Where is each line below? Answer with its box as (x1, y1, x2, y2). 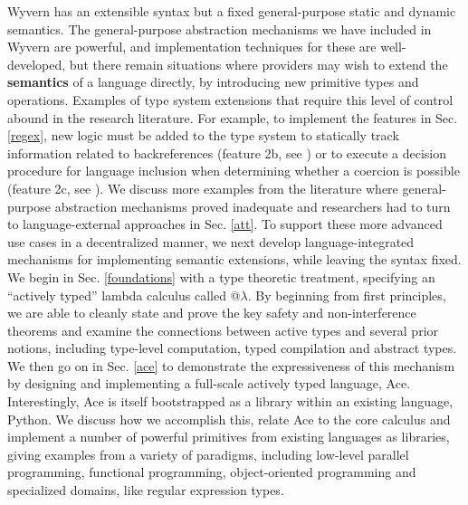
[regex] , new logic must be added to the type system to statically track (7, 126, 399, 145)
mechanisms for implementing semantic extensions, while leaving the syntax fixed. (7, 250, 462, 269)
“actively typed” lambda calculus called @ (7, 285, 241, 304)
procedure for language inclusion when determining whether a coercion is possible (7, 161, 460, 180)
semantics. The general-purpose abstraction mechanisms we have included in (7, 19, 432, 38)
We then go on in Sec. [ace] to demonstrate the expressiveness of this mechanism (7, 356, 455, 375)
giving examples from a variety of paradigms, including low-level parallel (7, 444, 409, 463)
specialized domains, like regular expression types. (7, 481, 284, 500)
